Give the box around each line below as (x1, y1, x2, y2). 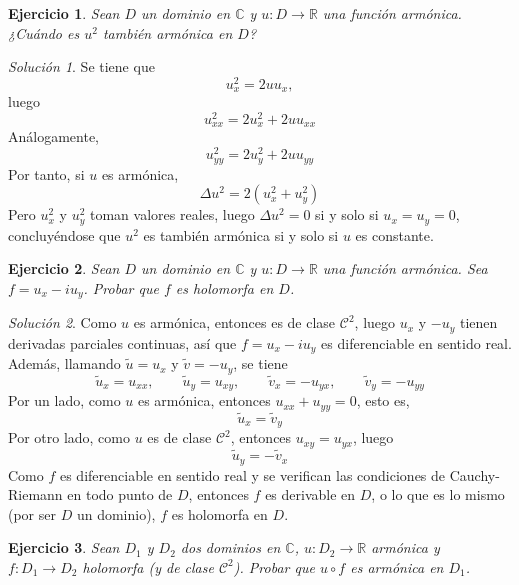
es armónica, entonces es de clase (133, 312, 336, 333)
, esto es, (356, 390, 410, 411)
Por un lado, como (8, 390, 121, 411)
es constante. (355, 224, 434, 245)
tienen (460, 312, 498, 333)
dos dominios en (180, 537, 281, 558)
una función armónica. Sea (322, 258, 488, 279)
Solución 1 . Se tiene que (8, 56, 155, 77)
